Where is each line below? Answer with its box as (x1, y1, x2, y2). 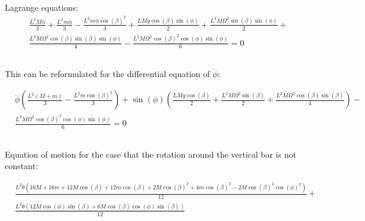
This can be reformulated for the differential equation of (5, 67, 210, 79)
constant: (5, 159, 38, 172)
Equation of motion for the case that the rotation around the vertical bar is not (5, 148, 296, 160)
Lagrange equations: (5, 1, 78, 14)
